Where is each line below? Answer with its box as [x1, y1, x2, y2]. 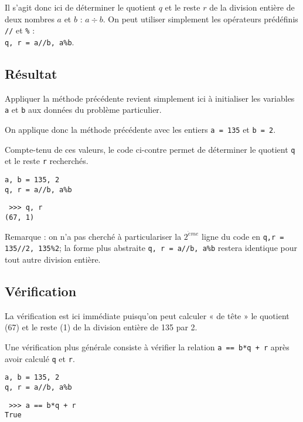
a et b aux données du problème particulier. [5, 103, 162, 116]
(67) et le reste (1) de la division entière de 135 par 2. [5, 321, 198, 333]
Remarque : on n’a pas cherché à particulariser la [5, 230, 182, 242]
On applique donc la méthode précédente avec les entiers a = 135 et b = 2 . [5, 123, 276, 135]
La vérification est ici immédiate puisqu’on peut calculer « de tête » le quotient [5, 309, 290, 321]
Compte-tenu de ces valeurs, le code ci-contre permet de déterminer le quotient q [5, 143, 295, 155]
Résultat [5, 64, 57, 82]
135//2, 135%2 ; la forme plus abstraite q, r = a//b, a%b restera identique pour [5, 242, 297, 254]
